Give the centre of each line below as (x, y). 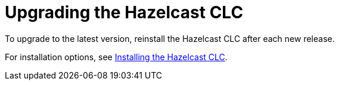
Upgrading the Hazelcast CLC (124, 12)
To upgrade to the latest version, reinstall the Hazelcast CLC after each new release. (170, 38)
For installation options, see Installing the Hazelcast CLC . (116, 57)
